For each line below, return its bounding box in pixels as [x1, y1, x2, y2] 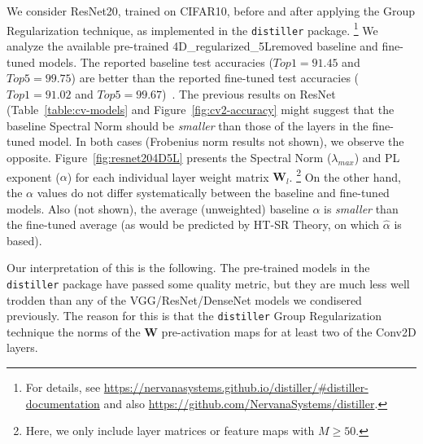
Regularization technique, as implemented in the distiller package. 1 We [7, 19, 378, 38]
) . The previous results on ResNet [162, 85, 336, 102]
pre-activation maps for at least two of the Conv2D [161, 323, 416, 340]
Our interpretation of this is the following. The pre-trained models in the [7, 259, 370, 276]
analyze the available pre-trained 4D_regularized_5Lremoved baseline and [7, 37, 378, 54]
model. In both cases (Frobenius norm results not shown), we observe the [38, 133, 404, 150]
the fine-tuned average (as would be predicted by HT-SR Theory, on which [7, 216, 380, 233]
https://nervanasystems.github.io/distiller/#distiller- [103, 378, 368, 395]
